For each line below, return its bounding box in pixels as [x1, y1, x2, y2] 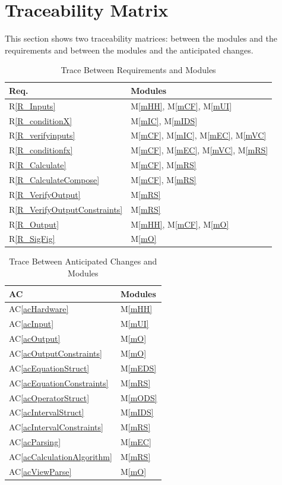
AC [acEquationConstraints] [9, 376, 109, 389]
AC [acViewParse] [9, 465, 72, 477]
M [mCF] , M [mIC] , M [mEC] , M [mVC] [131, 129, 267, 141]
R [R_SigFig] [9, 232, 55, 245]
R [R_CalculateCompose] [9, 173, 100, 185]
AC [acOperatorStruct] [9, 391, 90, 404]
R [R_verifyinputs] [9, 129, 75, 141]
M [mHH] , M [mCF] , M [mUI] [131, 99, 232, 112]
